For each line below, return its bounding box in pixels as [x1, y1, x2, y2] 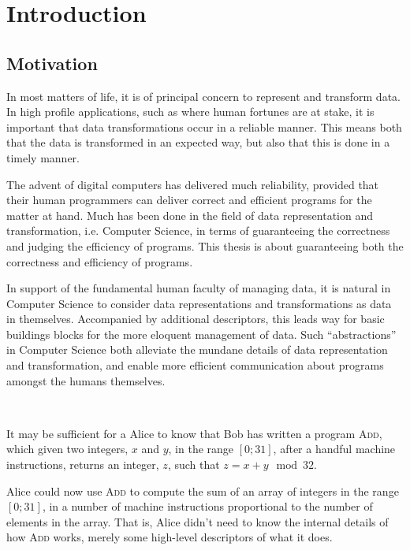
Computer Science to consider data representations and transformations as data [6, 295, 392, 311]
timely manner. [6, 149, 80, 165]
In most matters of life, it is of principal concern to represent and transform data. [6, 87, 401, 104]
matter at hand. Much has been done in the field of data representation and [6, 206, 374, 223]
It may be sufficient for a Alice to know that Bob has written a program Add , [6, 425, 382, 441]
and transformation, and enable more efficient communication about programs [6, 357, 384, 373]
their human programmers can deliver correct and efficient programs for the [6, 191, 372, 208]
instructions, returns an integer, [6, 456, 159, 473]
